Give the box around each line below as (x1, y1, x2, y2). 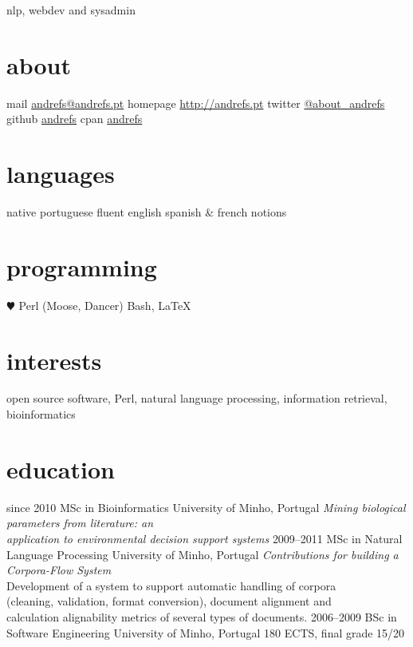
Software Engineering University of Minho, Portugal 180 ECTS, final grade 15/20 (6, 624, 405, 641)
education (6, 452, 115, 485)
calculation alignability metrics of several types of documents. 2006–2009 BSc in (6, 608, 397, 625)
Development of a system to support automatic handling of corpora (6, 577, 336, 593)
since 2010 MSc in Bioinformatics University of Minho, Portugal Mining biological (6, 498, 406, 515)
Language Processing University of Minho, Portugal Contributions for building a (6, 546, 399, 562)
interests (6, 343, 102, 376)
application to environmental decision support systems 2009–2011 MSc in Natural (6, 530, 403, 546)
